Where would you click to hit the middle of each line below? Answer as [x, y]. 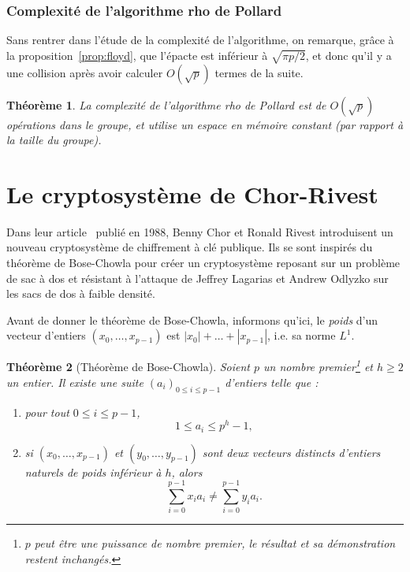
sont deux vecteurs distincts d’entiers [291, 452]
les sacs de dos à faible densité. [81, 293]
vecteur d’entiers [46, 335]
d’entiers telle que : [272, 382]
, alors [187, 472]
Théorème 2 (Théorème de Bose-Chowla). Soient [129, 367]
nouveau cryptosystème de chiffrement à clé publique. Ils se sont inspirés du [190, 247]
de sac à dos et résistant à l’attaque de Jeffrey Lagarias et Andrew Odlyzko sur [198, 278]
